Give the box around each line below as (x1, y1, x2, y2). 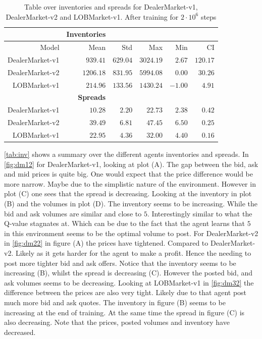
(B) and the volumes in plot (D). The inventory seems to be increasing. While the (4, 198, 258, 208)
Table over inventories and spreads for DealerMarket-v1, (24, 2, 198, 12)
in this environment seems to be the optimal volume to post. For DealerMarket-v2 (4, 228, 258, 238)
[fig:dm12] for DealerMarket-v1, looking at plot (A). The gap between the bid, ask (4, 158, 258, 169)
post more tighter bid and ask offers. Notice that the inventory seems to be (4, 257, 236, 268)
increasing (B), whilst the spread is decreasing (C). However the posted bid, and (4, 267, 252, 278)
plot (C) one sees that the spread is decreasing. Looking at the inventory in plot (4, 188, 252, 199)
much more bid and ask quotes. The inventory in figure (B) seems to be (4, 297, 226, 307)
